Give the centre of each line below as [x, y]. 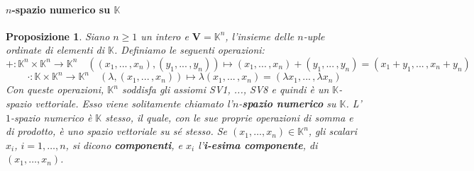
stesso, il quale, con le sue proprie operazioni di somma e [229, 117]
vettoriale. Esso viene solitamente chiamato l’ [134, 104]
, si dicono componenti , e [124, 145]
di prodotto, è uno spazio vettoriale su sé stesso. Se [117, 131]
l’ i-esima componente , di [258, 145]
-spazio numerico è [51, 117]
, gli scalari [333, 131]
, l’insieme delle [260, 36]
